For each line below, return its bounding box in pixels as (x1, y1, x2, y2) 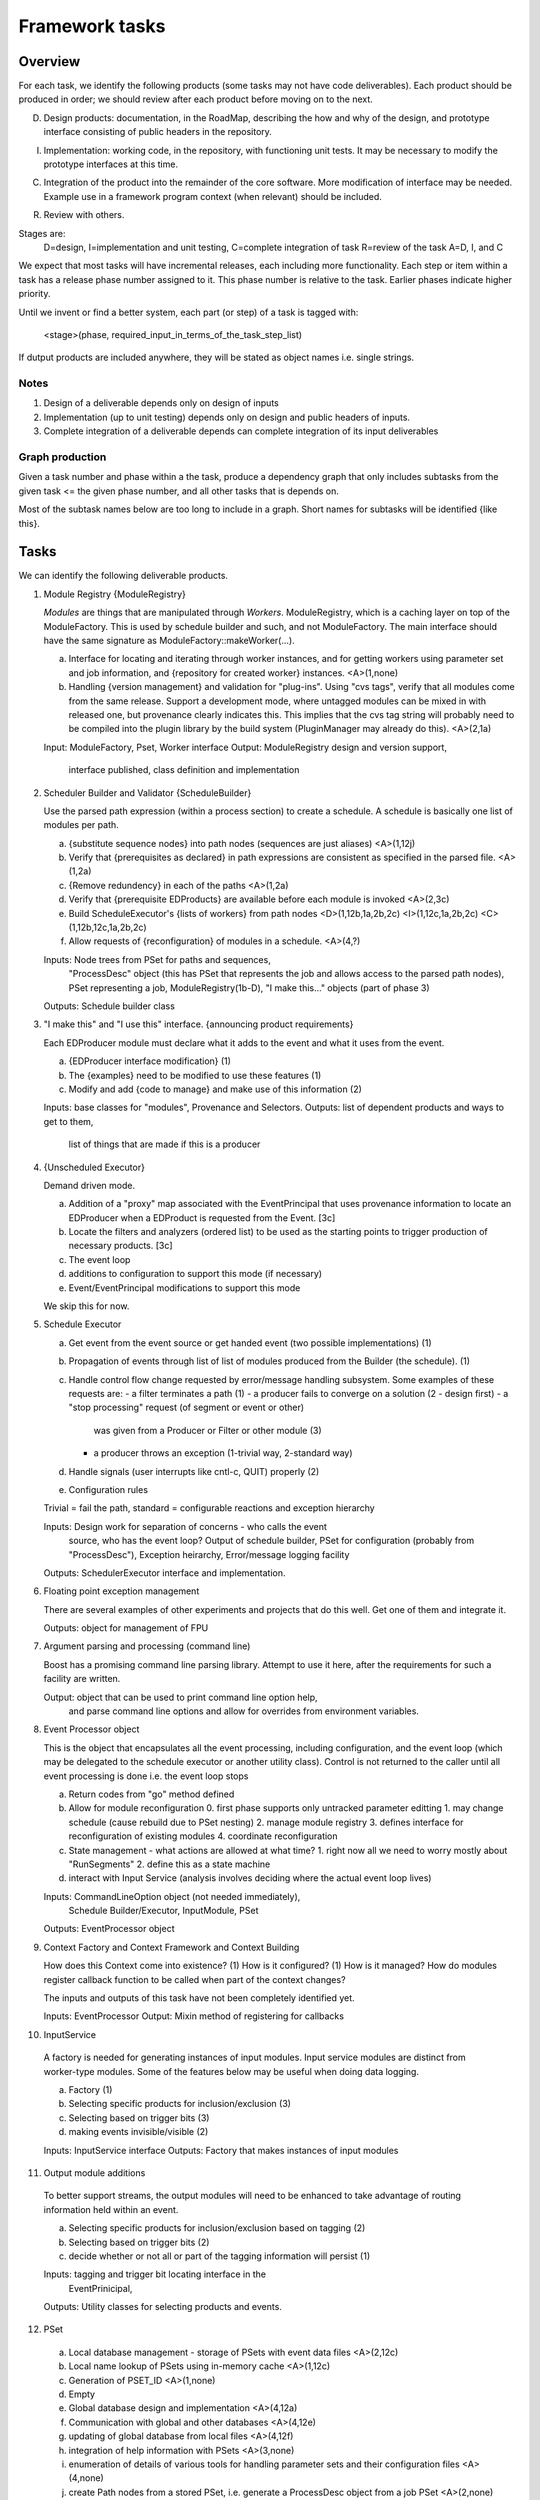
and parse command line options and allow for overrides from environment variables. (68, 1705, 420, 1717)
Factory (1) (68, 2084, 113, 2095)
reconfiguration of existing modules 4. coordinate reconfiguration (68, 1830, 339, 1842)
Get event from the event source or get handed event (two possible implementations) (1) (68, 1336, 432, 1349)
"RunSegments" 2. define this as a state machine (68, 1858, 271, 1870)
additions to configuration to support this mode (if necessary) (68, 1268, 323, 1280)
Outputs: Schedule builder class (43, 1000, 175, 1012)
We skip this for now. (43, 1300, 130, 1312)
